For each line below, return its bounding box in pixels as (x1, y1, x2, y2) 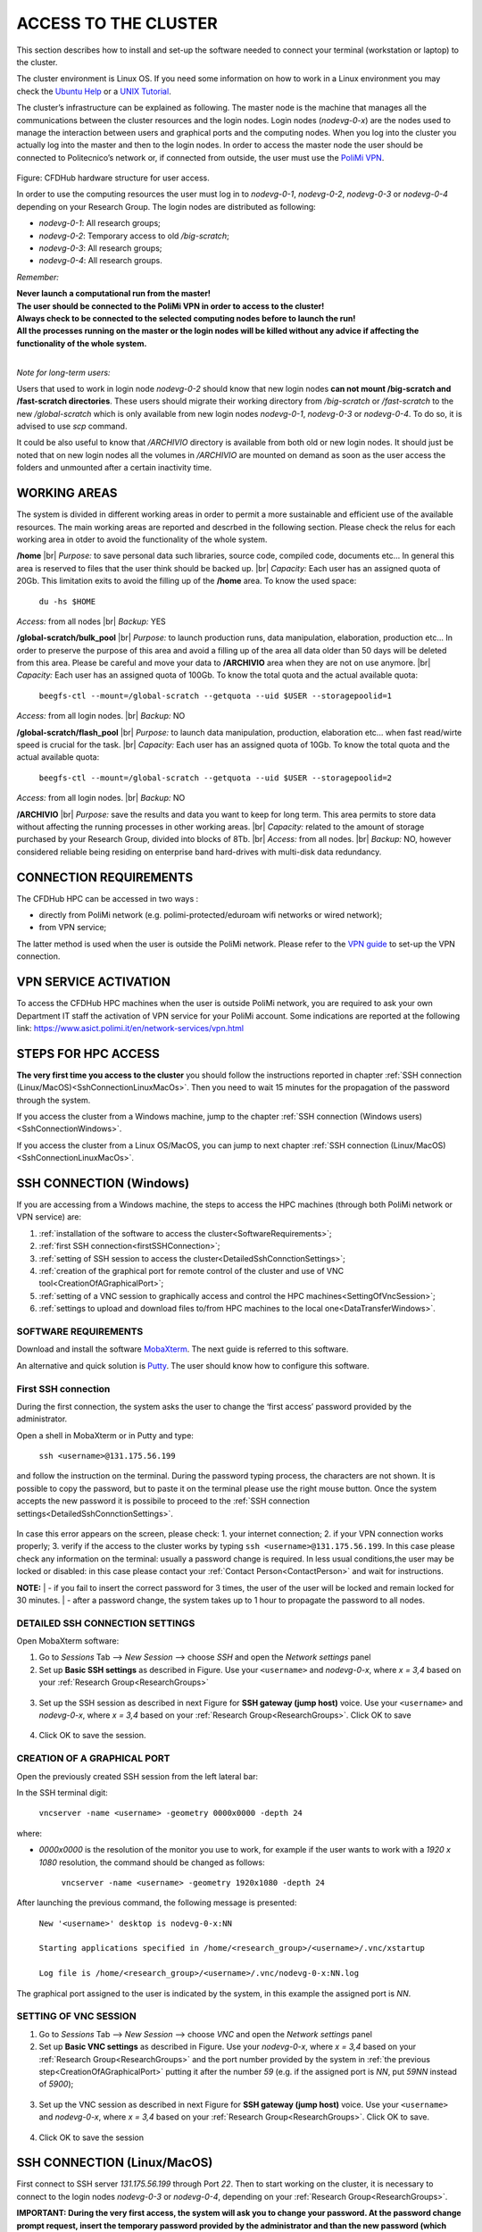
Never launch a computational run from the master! (16, 288, 212, 299)
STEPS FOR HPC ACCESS (16, 1045, 160, 1062)
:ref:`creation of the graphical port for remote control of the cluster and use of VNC (38, 1266, 344, 1277)
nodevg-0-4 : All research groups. (38, 255, 162, 266)
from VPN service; (38, 922, 107, 933)
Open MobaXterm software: (16, 1636, 120, 1646)
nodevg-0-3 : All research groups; (38, 243, 162, 254)
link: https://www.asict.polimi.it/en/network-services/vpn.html (16, 1022, 245, 1033)
